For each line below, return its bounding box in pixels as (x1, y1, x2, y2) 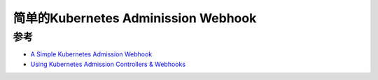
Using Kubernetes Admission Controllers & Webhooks (30, 60, 185, 68)
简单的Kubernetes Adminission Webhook (13, 10, 257, 26)
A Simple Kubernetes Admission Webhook (30, 50, 153, 58)
